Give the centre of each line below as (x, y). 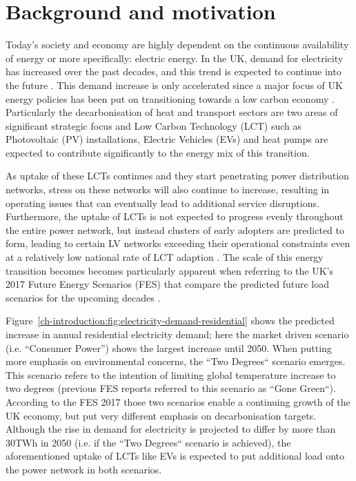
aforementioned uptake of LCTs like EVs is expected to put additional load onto (175, 456)
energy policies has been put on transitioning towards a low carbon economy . (170, 98)
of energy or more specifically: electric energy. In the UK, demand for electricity (175, 58)
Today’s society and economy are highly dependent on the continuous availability (177, 45)
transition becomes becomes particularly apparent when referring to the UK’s (170, 270)
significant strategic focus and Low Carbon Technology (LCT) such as (154, 125)
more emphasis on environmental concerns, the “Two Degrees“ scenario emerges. (176, 361)
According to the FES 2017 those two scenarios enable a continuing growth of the (178, 401)
